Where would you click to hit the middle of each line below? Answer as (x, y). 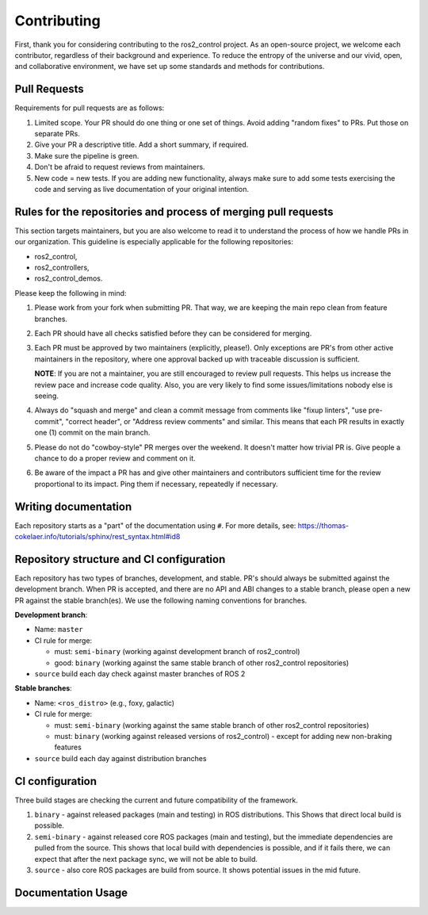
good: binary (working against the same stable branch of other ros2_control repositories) (202, 663)
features (68, 747)
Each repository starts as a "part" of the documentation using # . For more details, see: (155, 525)
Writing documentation (73, 506)
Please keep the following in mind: (71, 293)
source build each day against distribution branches (120, 758)
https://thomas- (323, 525)
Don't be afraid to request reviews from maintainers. (120, 167)
